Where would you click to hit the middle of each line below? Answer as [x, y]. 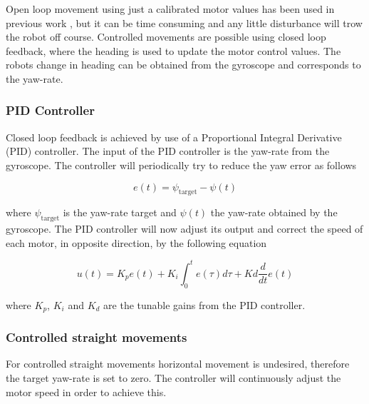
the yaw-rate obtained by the [274, 212]
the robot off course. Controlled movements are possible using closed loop [166, 37]
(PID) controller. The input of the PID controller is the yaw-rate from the [168, 151]
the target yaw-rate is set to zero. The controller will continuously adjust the [173, 377]
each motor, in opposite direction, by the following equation [136, 242]
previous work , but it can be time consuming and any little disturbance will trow [184, 22]
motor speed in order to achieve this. [86, 392]
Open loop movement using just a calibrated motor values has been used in [170, 9]
